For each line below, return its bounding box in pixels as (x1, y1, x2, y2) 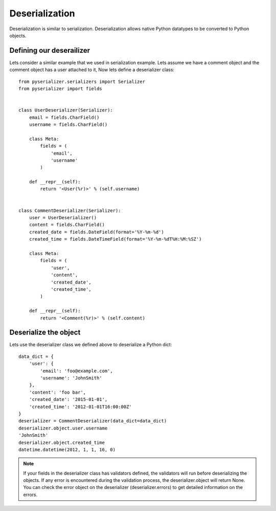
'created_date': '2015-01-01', (29, 397, 108, 402)
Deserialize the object (9, 328, 81, 337)
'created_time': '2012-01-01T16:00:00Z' (29, 403, 132, 410)
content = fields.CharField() (29, 222, 105, 228)
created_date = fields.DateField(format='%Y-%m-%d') (29, 229, 165, 235)
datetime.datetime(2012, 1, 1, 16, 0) (18, 446, 116, 453)
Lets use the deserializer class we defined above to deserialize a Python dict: (9, 342, 172, 348)
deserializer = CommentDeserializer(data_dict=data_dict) (18, 418, 167, 424)
